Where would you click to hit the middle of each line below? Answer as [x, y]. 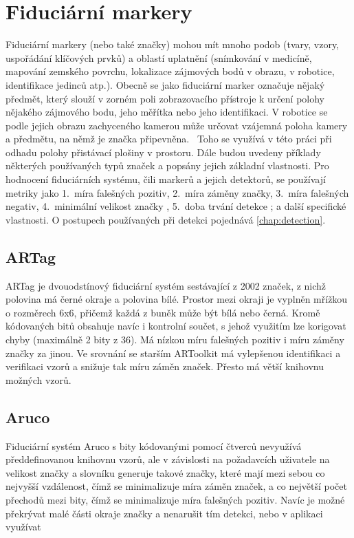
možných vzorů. [38, 379]
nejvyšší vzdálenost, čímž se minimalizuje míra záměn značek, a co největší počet [176, 486]
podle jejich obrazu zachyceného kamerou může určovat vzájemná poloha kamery [177, 125]
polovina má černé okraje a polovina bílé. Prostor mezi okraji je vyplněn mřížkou [177, 299]
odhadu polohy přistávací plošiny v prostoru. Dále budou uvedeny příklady [163, 152]
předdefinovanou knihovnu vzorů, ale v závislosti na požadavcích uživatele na [168, 459]
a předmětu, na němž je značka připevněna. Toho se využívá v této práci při [169, 139]
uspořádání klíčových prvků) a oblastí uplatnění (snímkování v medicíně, [159, 57]
